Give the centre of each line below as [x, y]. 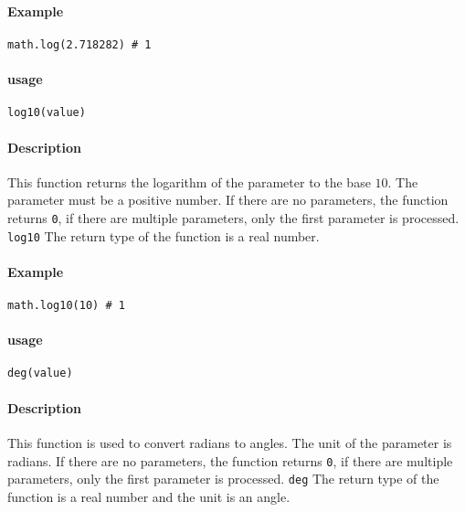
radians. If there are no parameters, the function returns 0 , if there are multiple [230, 460]
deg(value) [40, 373]
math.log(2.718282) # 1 [79, 44]
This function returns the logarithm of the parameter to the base [189, 181]
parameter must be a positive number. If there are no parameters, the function [228, 200]
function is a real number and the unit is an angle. [149, 496]
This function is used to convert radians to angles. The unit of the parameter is [230, 442]
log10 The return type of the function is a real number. [164, 235]
